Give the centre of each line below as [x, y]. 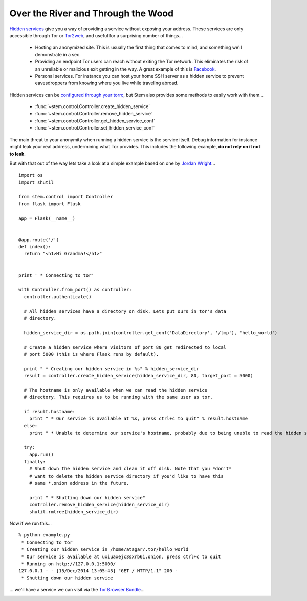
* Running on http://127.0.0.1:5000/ [69, 564]
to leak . [17, 154]
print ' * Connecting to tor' [57, 275]
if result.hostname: [50, 412]
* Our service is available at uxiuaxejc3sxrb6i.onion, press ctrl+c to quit [121, 556]
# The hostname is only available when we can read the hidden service [116, 390]
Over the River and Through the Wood [92, 13]
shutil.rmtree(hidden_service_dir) [74, 512]
